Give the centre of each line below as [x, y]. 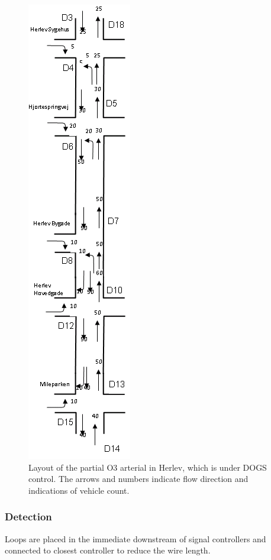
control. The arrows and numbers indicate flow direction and [138, 479]
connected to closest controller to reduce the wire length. [108, 550]
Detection [28, 517]
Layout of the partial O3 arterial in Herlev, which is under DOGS [148, 467]
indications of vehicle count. [79, 490]
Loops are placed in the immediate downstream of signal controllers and [135, 538]
